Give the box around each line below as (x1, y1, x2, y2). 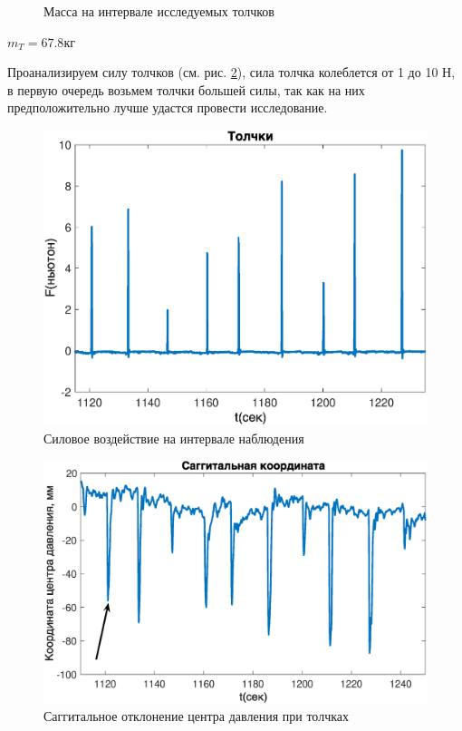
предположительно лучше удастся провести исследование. (7, 98, 328, 117)
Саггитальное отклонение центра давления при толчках (43, 706, 349, 725)
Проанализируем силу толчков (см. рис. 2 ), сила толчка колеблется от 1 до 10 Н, (7, 63, 456, 82)
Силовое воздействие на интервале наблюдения (43, 428, 304, 447)
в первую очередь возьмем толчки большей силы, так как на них (7, 80, 365, 99)
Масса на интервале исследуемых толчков (43, 2, 274, 20)
